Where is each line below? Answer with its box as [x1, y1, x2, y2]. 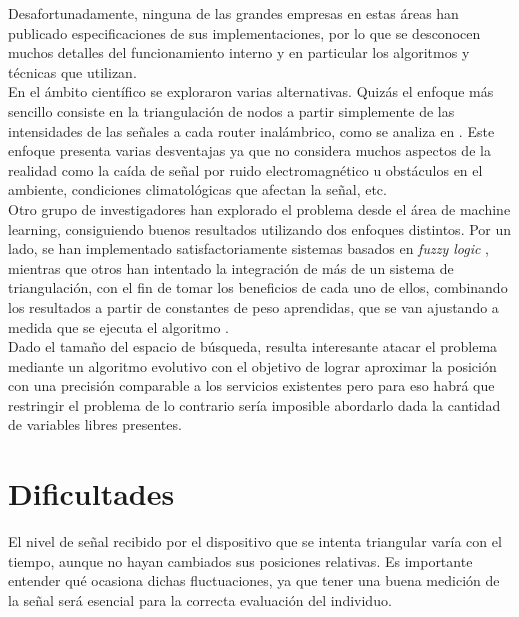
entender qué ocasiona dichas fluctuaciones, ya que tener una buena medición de [8, 570, 500, 591]
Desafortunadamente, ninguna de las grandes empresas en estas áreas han [8, 3, 459, 23]
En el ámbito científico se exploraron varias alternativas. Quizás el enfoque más [8, 81, 494, 102]
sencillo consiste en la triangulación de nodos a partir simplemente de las [8, 100, 455, 121]
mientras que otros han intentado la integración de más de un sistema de [8, 257, 454, 278]
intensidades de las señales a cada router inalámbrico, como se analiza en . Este [8, 120, 495, 141]
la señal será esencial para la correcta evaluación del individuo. [8, 589, 392, 610]
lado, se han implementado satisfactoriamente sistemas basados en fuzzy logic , [8, 238, 489, 259]
